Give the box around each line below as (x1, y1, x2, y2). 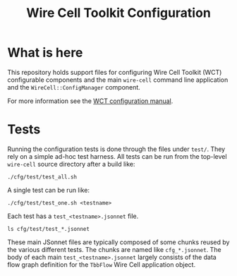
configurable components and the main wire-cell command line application (7, 76, 229, 84)
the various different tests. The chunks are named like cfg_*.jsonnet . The (7, 245, 221, 253)
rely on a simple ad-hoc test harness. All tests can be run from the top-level (7, 152, 227, 160)
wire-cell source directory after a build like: (7, 160, 135, 168)
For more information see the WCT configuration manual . (7, 97, 174, 105)
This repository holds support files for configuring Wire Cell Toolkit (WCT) (7, 68, 222, 76)
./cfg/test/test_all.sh (7, 173, 78, 181)
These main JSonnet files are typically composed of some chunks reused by (7, 238, 230, 246)
